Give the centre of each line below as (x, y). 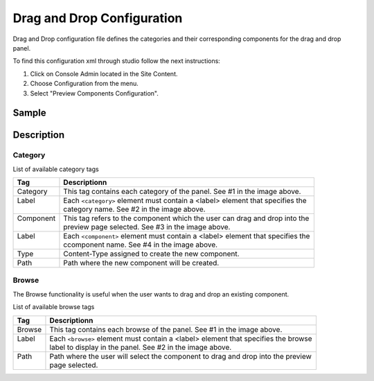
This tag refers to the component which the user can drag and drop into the (186, 218)
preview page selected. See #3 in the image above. (147, 227)
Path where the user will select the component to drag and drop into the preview (180, 356)
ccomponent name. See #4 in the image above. (141, 245)
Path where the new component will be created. (141, 263)
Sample (29, 113)
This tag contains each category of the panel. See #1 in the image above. (182, 192)
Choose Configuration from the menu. (84, 84)
